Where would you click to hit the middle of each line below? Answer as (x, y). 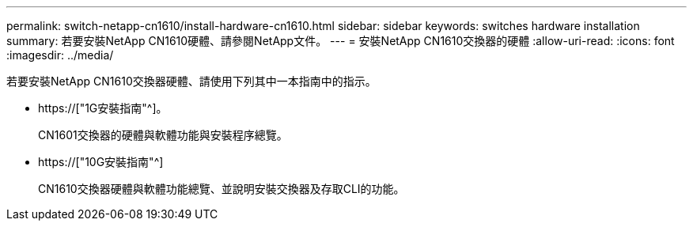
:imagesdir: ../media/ (60, 55)
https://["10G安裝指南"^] (101, 162)
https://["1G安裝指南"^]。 (103, 108)
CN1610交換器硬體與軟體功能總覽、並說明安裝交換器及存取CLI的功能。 (222, 189)
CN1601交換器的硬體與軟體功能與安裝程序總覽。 (163, 135)
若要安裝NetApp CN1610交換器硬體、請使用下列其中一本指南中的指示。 (191, 81)
